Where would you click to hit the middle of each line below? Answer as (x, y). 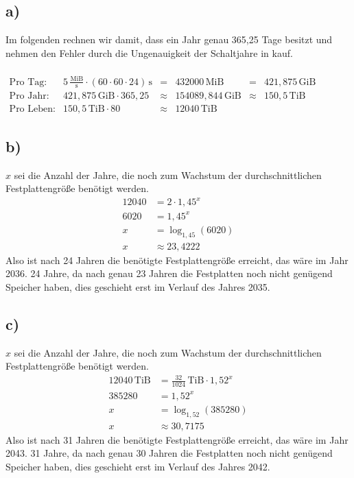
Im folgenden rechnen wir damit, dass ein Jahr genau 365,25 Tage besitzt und (169, 39)
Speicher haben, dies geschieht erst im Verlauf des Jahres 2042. (138, 466)
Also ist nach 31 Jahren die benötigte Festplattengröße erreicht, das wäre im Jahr (177, 439)
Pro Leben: (32, 109)
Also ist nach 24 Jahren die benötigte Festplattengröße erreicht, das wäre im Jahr (177, 260)
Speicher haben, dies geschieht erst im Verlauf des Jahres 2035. (138, 286)
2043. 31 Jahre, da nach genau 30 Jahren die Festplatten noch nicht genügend (169, 453)
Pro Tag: (28, 82)
